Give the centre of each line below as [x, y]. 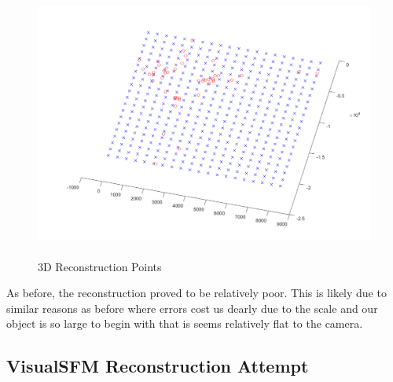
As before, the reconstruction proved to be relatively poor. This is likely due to [196, 293]
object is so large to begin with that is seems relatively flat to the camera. [185, 323]
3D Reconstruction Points [100, 266]
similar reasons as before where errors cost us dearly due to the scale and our [192, 308]
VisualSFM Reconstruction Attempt [158, 366]
